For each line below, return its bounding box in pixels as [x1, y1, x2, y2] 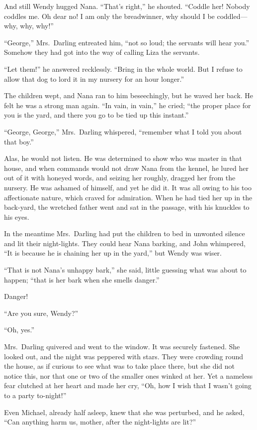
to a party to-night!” [4, 390, 67, 400]
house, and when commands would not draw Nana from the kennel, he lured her [4, 162, 249, 173]
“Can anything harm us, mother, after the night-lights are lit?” [4, 417, 196, 427]
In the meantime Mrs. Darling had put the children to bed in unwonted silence [4, 228, 245, 239]
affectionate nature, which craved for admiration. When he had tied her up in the [4, 192, 253, 202]
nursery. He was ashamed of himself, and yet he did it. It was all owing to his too [4, 182, 252, 192]
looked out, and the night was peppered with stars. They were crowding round [4, 351, 244, 361]
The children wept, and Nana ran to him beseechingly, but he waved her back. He [4, 90, 254, 101]
